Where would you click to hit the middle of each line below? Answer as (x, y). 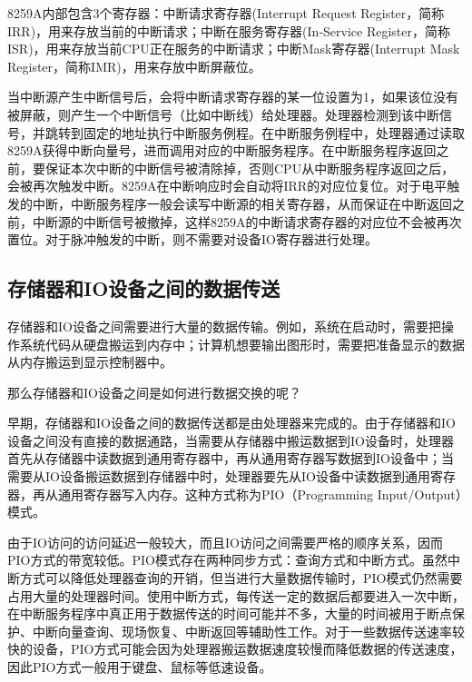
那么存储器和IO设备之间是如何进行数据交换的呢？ (154, 392)
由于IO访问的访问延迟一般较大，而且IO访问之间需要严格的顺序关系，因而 (225, 542)
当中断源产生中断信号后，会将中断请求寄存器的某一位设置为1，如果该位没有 (233, 97)
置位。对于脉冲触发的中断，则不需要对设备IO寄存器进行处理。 (192, 239)
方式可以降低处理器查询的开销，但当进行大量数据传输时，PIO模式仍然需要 (241, 578)
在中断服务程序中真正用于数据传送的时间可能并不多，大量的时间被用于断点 (230, 613)
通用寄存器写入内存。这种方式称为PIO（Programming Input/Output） (260, 494)
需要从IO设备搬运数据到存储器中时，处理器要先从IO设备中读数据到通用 (219, 476)
